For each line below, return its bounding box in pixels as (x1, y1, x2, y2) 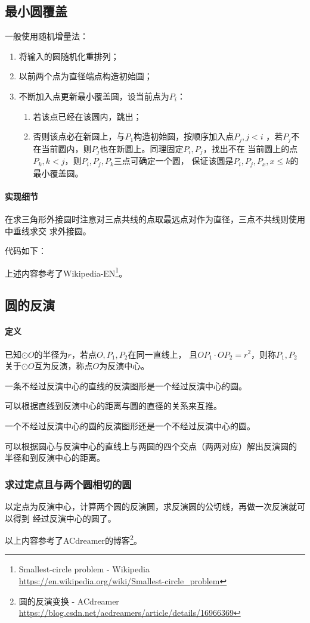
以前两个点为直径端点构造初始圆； (18, 70, 153, 82)
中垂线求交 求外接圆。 (5, 224, 91, 237)
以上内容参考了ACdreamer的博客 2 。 (5, 532, 142, 546)
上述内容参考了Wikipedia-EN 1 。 (5, 265, 128, 279)
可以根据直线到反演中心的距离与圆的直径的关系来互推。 (5, 399, 222, 412)
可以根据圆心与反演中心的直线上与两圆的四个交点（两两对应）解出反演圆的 (5, 439, 297, 452)
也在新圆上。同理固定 (100, 142, 184, 154)
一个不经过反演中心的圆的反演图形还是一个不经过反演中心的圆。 (5, 419, 255, 432)
